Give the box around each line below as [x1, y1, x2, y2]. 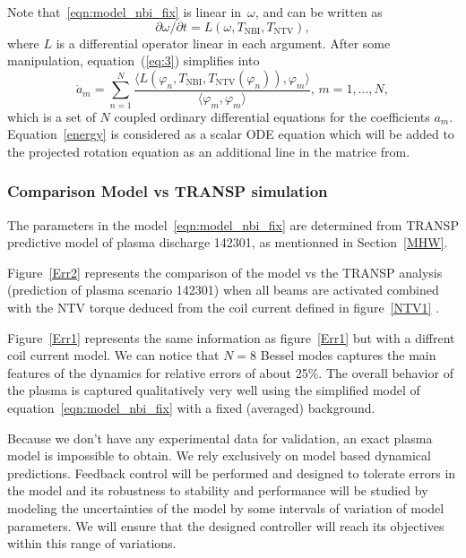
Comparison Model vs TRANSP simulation [7, 180, 328, 202]
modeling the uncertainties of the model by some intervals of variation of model [7, 498, 444, 517]
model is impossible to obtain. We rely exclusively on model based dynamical [7, 446, 431, 465]
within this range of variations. [7, 534, 177, 553]
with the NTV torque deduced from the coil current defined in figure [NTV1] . [7, 297, 440, 316]
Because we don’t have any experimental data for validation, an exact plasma [7, 428, 433, 447]
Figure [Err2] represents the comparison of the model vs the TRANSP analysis [7, 262, 443, 281]
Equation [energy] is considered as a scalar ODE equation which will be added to [7, 124, 454, 143]
